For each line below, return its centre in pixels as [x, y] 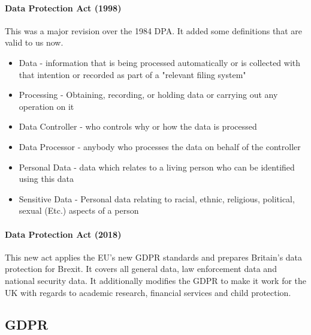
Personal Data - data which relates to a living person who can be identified [157, 167]
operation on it [46, 106]
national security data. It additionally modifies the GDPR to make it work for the [156, 280]
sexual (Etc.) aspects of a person [79, 210]
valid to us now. [34, 42]
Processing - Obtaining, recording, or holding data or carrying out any [148, 95]
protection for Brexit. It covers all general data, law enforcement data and [141, 269]
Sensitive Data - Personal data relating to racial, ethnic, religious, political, [157, 198]
